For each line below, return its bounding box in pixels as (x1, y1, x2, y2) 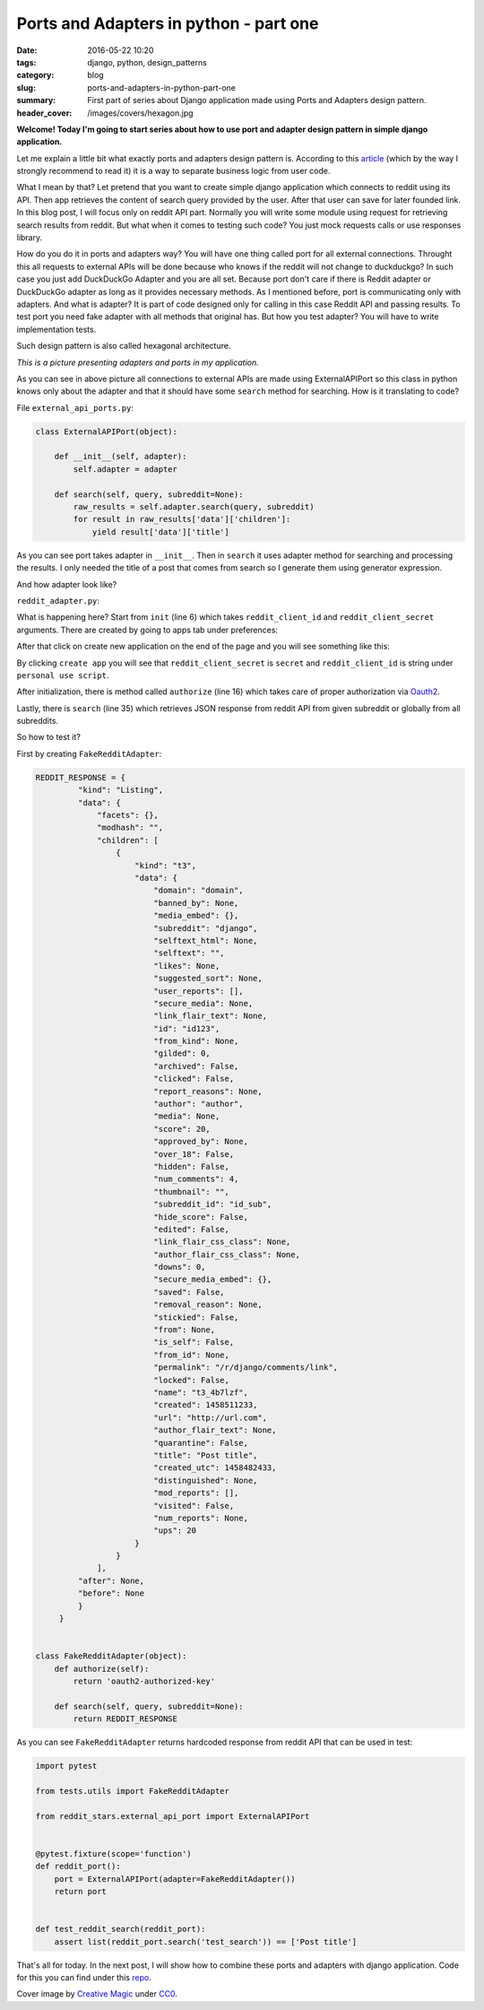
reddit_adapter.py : (16, 595, 100, 605)
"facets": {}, (97, 810, 159, 821)
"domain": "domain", (153, 885, 244, 896)
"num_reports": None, (153, 1512, 248, 1523)
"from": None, (153, 1325, 215, 1336)
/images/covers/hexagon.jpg (87, 108, 194, 118)
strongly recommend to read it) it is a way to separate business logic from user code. (16, 166, 331, 177)
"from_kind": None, (153, 1036, 239, 1047)
